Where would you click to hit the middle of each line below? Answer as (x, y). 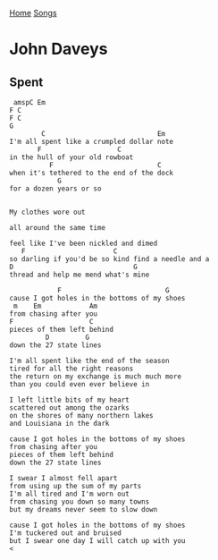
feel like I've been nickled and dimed (84, 243)
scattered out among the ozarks (69, 408)
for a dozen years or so (55, 189)
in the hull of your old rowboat (71, 157)
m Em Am (55, 306)
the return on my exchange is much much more (95, 377)
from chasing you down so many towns (80, 502)
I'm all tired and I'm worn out (69, 494)
